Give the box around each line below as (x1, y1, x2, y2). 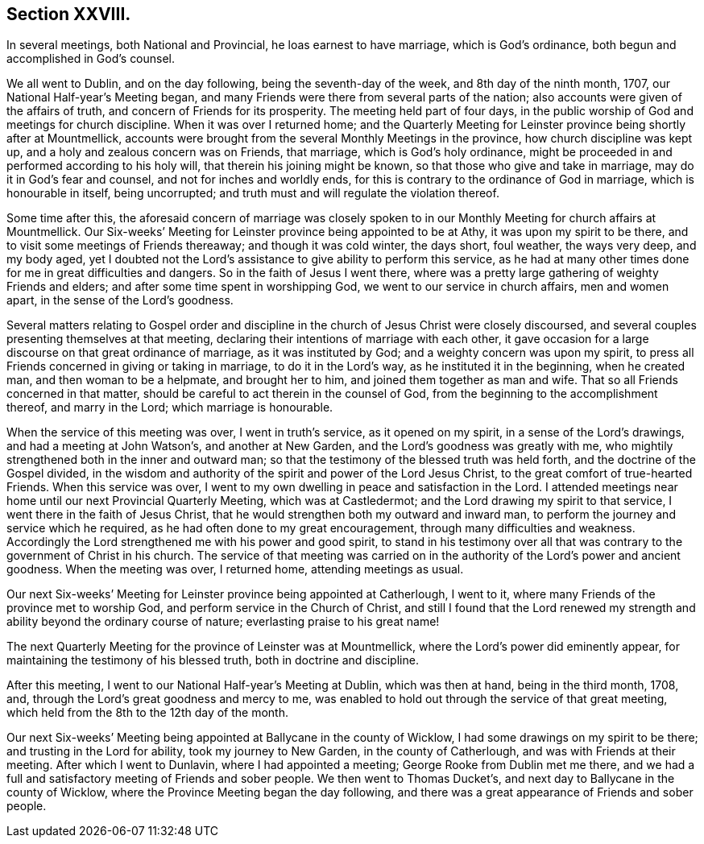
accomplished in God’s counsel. (6, 52, 176, 66)
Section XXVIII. (6, 4, 131, 24)
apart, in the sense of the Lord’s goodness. (6, 293, 234, 308)
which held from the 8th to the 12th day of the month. (6, 705, 288, 720)
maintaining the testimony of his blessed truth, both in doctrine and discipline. (6, 653, 419, 668)
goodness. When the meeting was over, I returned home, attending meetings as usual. (6, 562, 464, 577)
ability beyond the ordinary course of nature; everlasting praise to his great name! (6, 614, 440, 629)
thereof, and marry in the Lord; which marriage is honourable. (6, 400, 333, 415)
